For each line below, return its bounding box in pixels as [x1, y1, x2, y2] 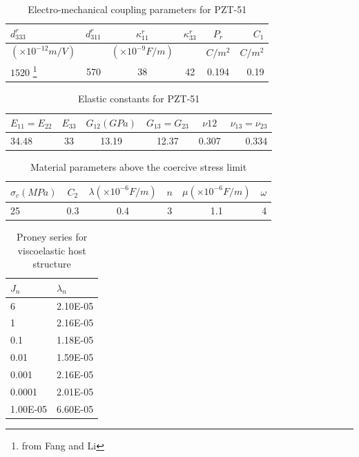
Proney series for [16, 229, 88, 243]
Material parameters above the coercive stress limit [30, 159, 247, 174]
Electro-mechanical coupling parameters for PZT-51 [28, 2, 247, 16]
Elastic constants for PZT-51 [77, 91, 200, 106]
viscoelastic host [17, 243, 86, 257]
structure [32, 257, 71, 271]
